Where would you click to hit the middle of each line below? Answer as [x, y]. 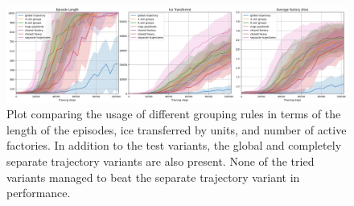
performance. [39, 193]
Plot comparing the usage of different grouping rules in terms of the [174, 114]
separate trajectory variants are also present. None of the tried [161, 161]
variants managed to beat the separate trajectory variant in [153, 177]
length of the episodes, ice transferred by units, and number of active [177, 129]
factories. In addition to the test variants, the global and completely [174, 145]
